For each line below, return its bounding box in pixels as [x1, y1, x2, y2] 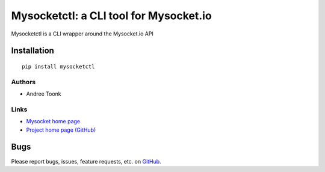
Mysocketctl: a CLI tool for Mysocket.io [11, 9, 212, 22]
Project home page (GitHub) [26, 126, 96, 134]
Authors [11, 78, 36, 86]
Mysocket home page [26, 118, 81, 125]
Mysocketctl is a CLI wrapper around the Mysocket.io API [11, 30, 153, 37]
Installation [11, 46, 54, 56]
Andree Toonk [26, 90, 61, 97]
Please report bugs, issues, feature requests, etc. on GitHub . [11, 158, 162, 165]
